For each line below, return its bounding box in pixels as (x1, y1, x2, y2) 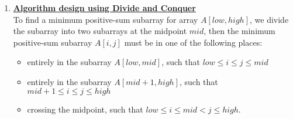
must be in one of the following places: (124, 36, 263, 48)
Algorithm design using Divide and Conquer (13, 2, 196, 13)
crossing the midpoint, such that (27, 103, 143, 115)
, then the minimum (204, 25, 275, 37)
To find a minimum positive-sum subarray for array (13, 13, 198, 25)
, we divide (250, 13, 289, 25)
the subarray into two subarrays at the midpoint (13, 25, 187, 37)
